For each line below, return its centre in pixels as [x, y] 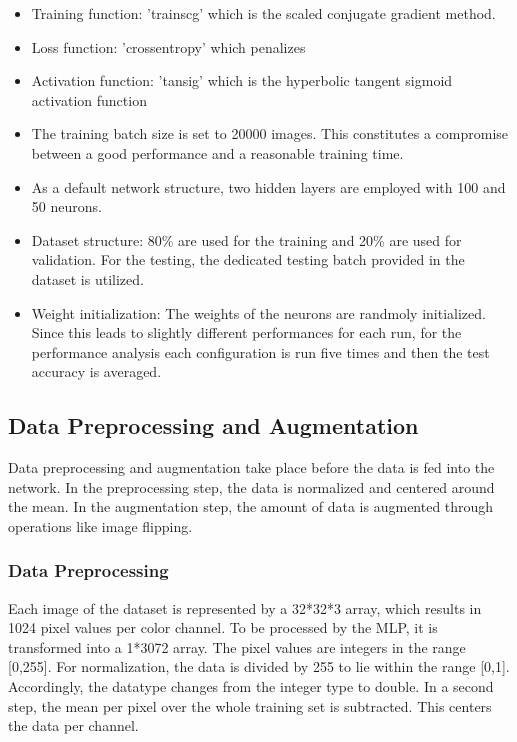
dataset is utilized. [87, 278]
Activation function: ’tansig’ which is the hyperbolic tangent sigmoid [242, 80]
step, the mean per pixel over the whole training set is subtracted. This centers [250, 705]
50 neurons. [66, 206]
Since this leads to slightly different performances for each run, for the [246, 332]
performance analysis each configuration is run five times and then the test [260, 351]
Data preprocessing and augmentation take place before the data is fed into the [251, 467]
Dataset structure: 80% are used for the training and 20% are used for [246, 239]
